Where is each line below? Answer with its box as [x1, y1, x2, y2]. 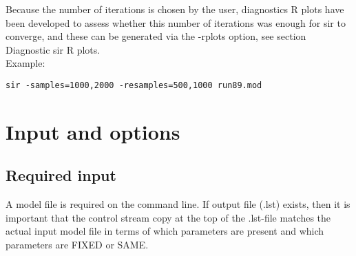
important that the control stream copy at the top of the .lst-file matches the [6, 210, 331, 224]
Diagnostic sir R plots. [6, 42, 101, 56]
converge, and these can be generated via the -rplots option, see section [6, 29, 306, 43]
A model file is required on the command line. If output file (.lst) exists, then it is [6, 197, 350, 211]
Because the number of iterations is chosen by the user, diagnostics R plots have [6, 2, 344, 16]
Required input [6, 164, 116, 186]
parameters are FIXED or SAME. [6, 237, 149, 251]
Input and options [6, 117, 180, 145]
